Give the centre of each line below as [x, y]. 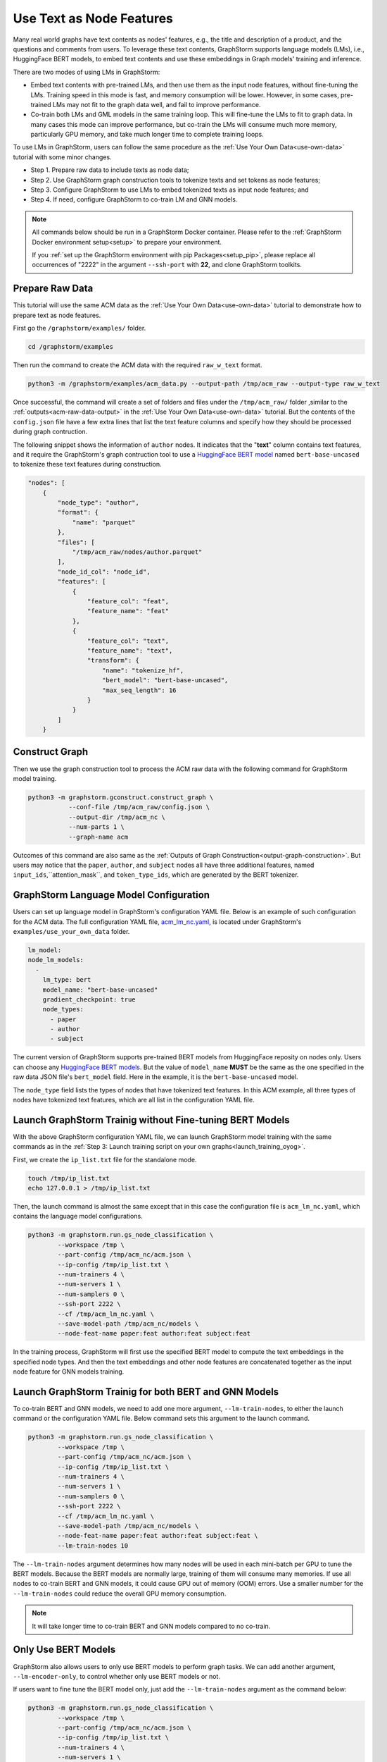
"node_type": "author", [99, 503]
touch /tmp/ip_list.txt [69, 1178]
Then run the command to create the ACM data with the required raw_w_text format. [138, 365]
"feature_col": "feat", [128, 602]
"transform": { [113, 660]
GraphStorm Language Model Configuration [112, 895]
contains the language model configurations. [78, 1216]
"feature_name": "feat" [128, 611]
